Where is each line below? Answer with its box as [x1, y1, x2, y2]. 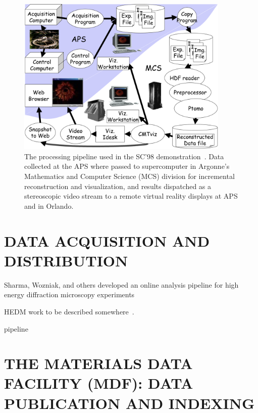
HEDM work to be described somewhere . [4, 306, 134, 316]
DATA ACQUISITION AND [4, 230, 210, 251]
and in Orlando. [24, 200, 74, 211]
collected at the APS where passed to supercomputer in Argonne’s [24, 161, 230, 171]
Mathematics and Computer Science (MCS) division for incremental [24, 171, 235, 181]
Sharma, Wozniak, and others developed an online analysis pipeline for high [4, 279, 239, 290]
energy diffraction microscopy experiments [4, 289, 135, 300]
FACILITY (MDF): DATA [4, 373, 193, 393]
